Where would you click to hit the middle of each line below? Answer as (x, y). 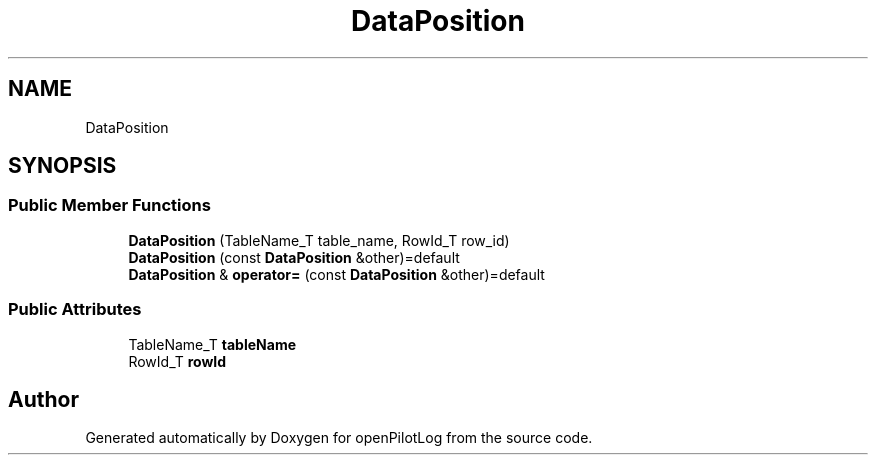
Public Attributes (75, 309)
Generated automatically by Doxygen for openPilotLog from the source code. (339, 438)
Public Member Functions (109, 205)
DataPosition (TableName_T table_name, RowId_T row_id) (319, 240)
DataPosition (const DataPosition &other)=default (294, 257)
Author (43, 399)
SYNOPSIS (62, 166)
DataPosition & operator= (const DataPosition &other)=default (336, 274)
